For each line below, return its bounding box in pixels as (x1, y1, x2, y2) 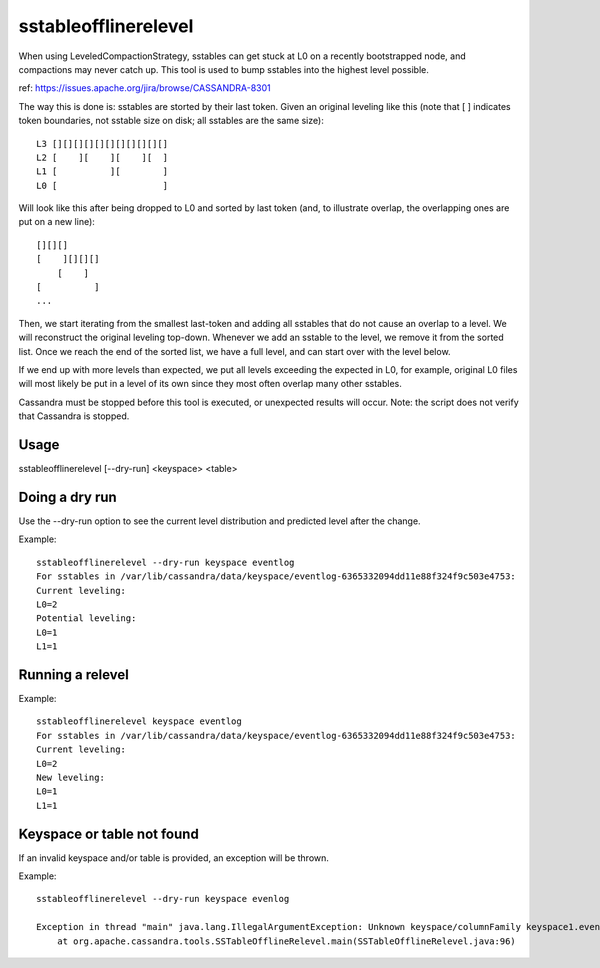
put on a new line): (18, 216, 95, 228)
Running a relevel (18, 666, 129, 683)
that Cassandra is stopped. (18, 410, 130, 422)
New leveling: (36, 771, 105, 783)
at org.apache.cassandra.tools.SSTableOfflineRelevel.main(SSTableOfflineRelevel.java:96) (56, 935, 517, 947)
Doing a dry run (18, 488, 117, 505)
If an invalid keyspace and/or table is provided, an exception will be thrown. (18, 851, 330, 864)
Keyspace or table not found (18, 825, 199, 842)
